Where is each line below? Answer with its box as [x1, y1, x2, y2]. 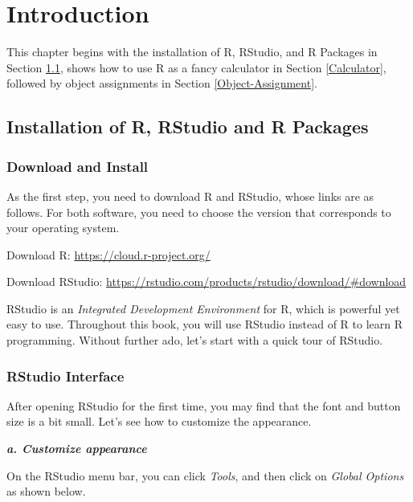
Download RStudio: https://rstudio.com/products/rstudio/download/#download [6, 273, 407, 290]
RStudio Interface [6, 365, 125, 386]
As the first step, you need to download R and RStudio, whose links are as [6, 187, 374, 204]
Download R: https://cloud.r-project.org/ [6, 246, 211, 263]
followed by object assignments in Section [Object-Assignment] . [6, 75, 317, 92]
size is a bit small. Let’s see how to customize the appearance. [6, 413, 312, 430]
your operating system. [6, 219, 120, 236]
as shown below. [6, 483, 86, 500]
